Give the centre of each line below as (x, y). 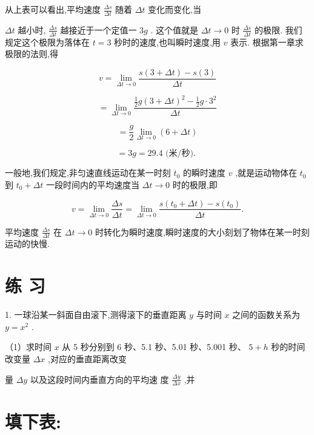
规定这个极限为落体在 (47, 42)
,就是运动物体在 (266, 173)
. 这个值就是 (174, 29)
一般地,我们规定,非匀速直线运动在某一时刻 (88, 173)
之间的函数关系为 (266, 315)
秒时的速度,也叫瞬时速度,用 (167, 42)
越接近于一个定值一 (99, 29)
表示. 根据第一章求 (267, 42)
